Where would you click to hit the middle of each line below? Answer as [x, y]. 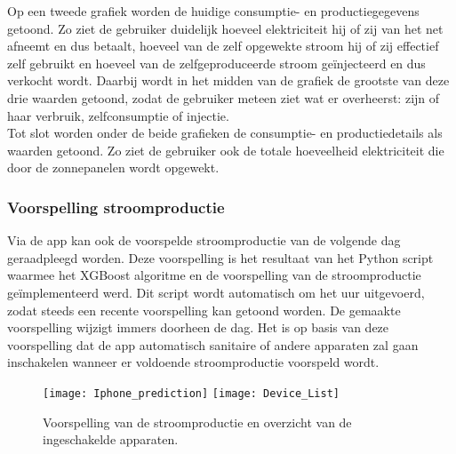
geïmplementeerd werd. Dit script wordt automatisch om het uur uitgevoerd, [216, 292]
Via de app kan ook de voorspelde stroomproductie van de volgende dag [204, 240]
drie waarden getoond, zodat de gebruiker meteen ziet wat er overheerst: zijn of [224, 97]
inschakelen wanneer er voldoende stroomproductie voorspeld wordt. [193, 362]
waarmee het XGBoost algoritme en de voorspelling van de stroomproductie [214, 275]
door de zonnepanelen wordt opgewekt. [113, 167]
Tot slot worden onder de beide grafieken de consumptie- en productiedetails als [225, 133]
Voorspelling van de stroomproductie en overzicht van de [197, 422]
